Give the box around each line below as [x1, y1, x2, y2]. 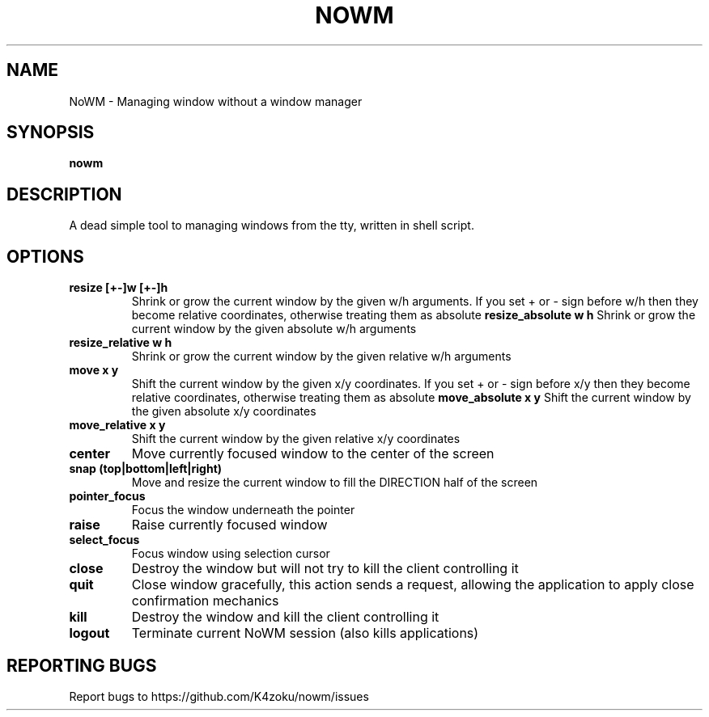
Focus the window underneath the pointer [131, 503, 355, 517]
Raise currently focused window [131, 517, 328, 534]
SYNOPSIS [6, 122, 95, 143]
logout [69, 625, 110, 642]
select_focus [69, 533, 140, 547]
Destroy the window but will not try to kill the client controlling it [131, 560, 519, 577]
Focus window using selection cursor [131, 546, 330, 561]
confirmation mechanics [131, 593, 279, 609]
